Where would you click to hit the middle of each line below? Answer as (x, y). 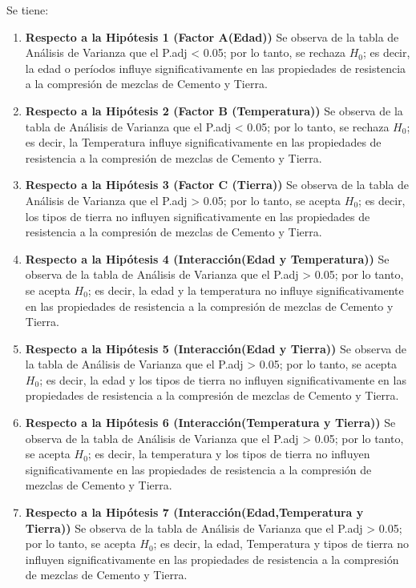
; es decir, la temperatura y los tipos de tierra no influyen (229, 454)
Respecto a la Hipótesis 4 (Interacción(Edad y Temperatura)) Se (207, 258)
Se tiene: (28, 10)
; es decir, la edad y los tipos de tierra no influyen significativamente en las (223, 379)
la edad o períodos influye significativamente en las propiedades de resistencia (216, 68)
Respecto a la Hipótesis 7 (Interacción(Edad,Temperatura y (194, 512)
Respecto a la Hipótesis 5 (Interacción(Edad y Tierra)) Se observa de (216, 348)
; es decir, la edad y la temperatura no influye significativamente (246, 290)
